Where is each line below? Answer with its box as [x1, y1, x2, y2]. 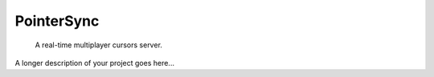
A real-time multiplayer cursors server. [35, 40, 162, 50]
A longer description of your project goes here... [14, 58, 174, 67]
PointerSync [14, 12, 100, 30]
